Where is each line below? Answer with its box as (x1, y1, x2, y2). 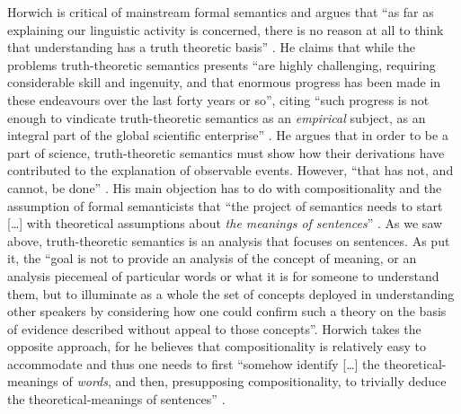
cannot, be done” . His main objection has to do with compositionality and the (7, 178, 442, 197)
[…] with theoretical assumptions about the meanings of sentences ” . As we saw (7, 214, 443, 233)
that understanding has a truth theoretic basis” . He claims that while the (7, 38, 415, 57)
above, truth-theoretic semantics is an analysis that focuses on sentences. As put (7, 231, 450, 250)
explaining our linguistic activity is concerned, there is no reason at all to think (7, 20, 444, 39)
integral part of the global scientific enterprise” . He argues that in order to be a (7, 126, 448, 145)
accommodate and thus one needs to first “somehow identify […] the (7, 354, 380, 373)
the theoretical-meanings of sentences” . (7, 390, 226, 409)
